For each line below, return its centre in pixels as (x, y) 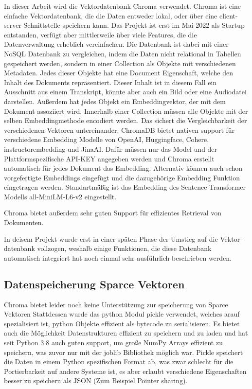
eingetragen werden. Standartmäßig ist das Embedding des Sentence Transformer (125, 187)
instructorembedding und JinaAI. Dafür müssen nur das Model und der (111, 149)
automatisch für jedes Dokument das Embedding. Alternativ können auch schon (123, 168)
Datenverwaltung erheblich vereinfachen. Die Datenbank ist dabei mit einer (116, 44)
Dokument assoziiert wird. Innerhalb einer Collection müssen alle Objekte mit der (126, 111)
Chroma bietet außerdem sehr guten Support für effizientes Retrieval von (113, 213)
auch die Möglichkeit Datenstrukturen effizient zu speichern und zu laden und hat (126, 333)
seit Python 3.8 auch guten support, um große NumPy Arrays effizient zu (113, 343)
